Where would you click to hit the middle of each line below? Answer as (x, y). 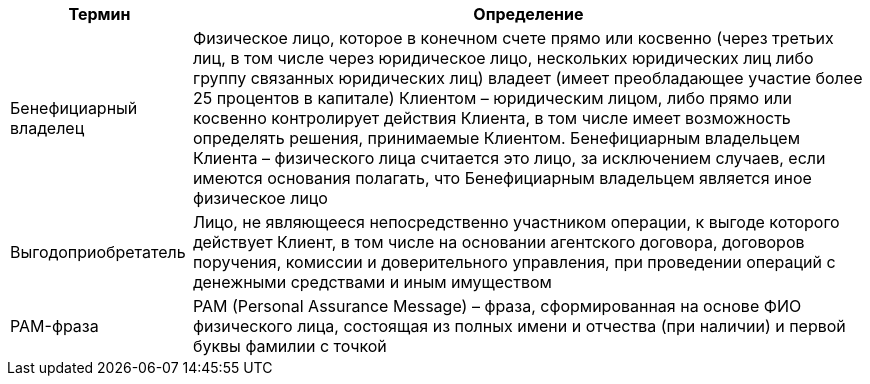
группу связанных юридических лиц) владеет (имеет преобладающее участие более (527, 78)
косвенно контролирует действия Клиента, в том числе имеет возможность (491, 118)
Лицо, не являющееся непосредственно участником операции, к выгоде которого (516, 222)
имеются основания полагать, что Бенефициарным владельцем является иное (502, 178)
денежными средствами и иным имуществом (372, 282)
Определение (528, 14)
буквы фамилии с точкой (289, 346)
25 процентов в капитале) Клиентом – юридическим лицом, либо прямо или (492, 98)
